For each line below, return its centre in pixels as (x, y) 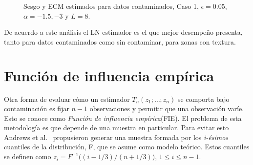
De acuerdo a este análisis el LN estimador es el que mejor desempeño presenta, (123, 32)
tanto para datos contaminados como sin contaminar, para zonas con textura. (120, 41)
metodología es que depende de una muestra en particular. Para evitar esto (116, 128)
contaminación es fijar (37, 108)
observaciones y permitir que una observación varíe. (167, 108)
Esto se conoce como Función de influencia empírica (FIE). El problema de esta (123, 118)
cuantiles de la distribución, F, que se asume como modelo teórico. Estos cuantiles (127, 147)
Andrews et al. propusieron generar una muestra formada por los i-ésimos (116, 137)
